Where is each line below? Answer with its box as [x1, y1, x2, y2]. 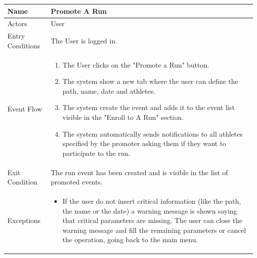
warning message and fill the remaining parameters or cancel [62, 224, 246, 235]
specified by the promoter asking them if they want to [62, 138, 226, 148]
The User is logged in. [50, 35, 118, 45]
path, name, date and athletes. [62, 85, 156, 96]
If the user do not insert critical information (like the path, [62, 196, 241, 206]
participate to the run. [62, 147, 130, 158]
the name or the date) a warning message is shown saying [62, 205, 237, 216]
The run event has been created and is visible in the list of [50, 167, 228, 177]
